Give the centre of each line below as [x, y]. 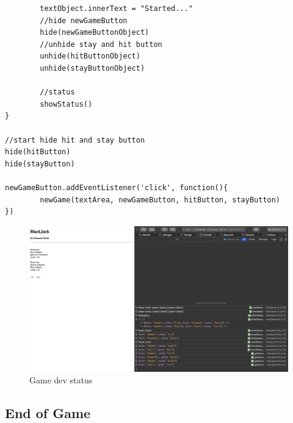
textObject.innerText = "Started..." [116, 9]
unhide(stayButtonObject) [92, 68]
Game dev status [61, 380]
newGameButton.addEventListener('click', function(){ [117, 187]
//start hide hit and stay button [75, 140]
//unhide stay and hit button [101, 44]
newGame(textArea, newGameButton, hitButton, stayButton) [160, 200]
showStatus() [66, 104]
